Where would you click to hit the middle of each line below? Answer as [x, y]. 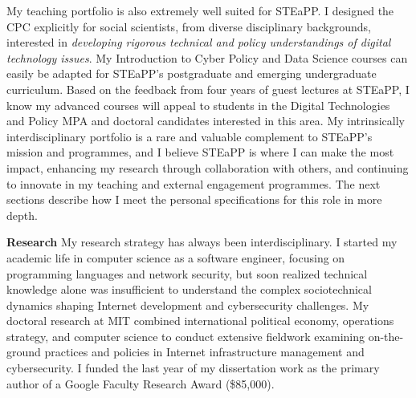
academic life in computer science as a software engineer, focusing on [176, 257]
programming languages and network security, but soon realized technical [187, 273]
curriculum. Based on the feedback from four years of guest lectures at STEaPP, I [208, 89]
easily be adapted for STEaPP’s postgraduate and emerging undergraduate [192, 73]
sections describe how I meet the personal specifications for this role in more [194, 199]
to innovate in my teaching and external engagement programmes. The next [194, 183]
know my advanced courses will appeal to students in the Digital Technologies [198, 105]
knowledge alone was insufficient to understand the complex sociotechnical [189, 289]
